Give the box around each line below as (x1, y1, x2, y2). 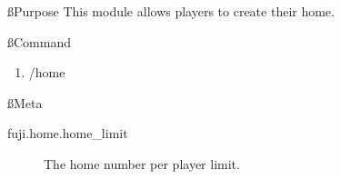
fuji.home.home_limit (7, 124, 128, 143)
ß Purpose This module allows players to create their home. (7, 2, 335, 20)
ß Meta (7, 93, 43, 112)
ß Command (7, 32, 71, 51)
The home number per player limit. (44, 154, 240, 173)
